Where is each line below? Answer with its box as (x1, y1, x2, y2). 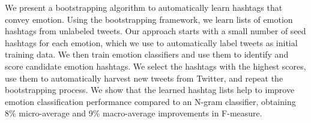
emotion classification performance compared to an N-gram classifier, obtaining (5, 95, 296, 107)
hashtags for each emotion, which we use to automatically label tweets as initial (5, 36, 298, 49)
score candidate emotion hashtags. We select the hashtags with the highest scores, (5, 59, 306, 72)
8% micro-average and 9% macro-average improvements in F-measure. (5, 107, 262, 119)
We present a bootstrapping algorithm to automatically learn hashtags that (5, 1, 283, 13)
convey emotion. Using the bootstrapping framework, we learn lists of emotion (5, 13, 293, 25)
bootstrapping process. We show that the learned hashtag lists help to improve (5, 83, 295, 96)
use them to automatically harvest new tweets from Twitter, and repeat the (5, 71, 283, 84)
